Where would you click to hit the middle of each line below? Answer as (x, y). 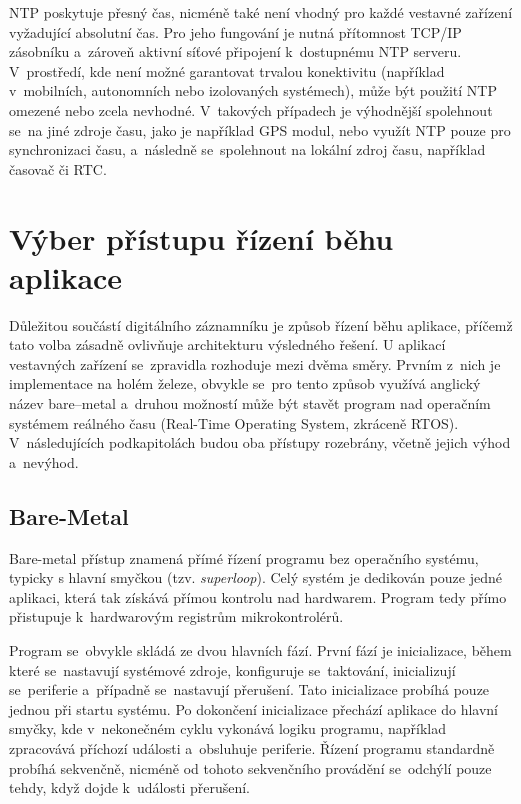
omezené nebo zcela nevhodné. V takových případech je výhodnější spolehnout (251, 109)
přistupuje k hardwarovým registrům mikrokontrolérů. (176, 616)
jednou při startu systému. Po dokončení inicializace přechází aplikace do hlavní (254, 708)
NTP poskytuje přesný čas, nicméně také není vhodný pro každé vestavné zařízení (261, 12)
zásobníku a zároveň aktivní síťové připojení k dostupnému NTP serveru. (235, 51)
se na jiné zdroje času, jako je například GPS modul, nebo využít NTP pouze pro (260, 129)
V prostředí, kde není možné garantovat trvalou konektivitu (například (227, 70)
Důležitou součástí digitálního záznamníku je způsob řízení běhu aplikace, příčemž (261, 324)
